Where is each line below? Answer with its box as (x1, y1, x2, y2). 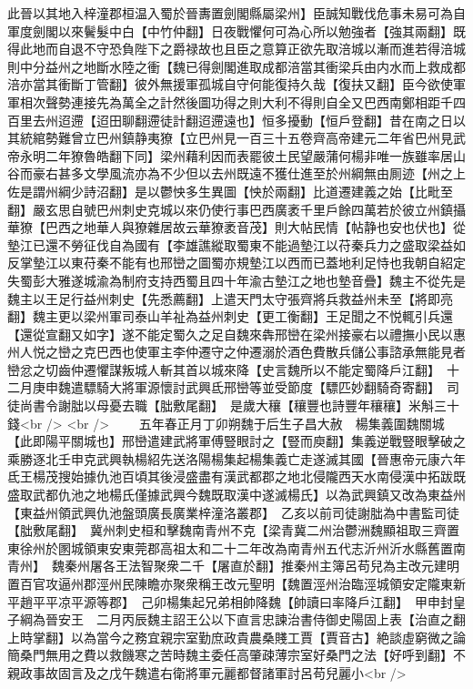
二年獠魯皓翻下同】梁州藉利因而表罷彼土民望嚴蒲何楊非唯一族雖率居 (45, 146, 453, 165)
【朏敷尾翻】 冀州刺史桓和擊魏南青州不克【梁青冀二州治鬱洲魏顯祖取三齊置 (7, 521, 459, 540)
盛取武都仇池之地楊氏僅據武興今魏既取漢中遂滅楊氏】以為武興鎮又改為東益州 (7, 485, 466, 504)
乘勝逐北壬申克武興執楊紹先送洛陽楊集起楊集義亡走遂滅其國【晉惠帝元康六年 (7, 449, 466, 468)
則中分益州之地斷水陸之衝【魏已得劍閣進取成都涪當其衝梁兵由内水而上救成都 (7, 56, 466, 76)
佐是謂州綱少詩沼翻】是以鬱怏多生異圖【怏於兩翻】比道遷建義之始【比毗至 (7, 181, 453, 200)
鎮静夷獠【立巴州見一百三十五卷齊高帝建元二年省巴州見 (121, 128, 453, 147)
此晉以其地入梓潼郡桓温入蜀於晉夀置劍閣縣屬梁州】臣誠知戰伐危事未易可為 (7, 4, 453, 22)
